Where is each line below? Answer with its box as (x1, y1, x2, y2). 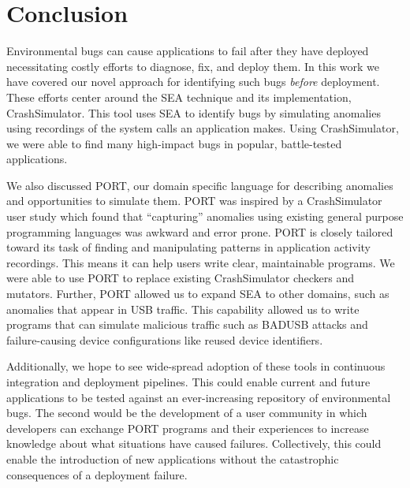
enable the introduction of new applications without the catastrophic (6, 450, 339, 467)
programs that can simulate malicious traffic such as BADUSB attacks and (6, 316, 368, 333)
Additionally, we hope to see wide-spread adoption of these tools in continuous (6, 358, 386, 374)
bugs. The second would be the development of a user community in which (6, 404, 367, 421)
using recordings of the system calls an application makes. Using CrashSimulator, (6, 120, 399, 136)
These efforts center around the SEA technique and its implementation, (6, 88, 352, 105)
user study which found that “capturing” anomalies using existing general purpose (6, 208, 404, 225)
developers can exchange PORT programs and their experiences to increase (6, 419, 369, 436)
